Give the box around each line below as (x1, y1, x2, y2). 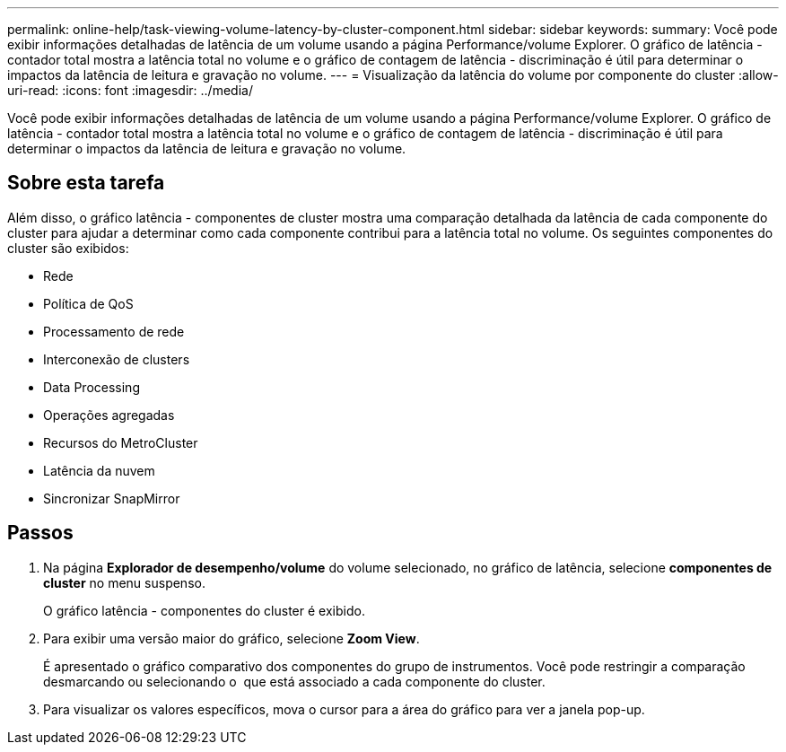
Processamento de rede (43, 323, 185, 339)
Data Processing (43, 379, 140, 395)
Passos (7, 521, 74, 545)
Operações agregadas (43, 407, 175, 423)
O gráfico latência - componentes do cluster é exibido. (43, 602, 365, 618)
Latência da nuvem (43, 462, 155, 478)
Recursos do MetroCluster (43, 434, 198, 450)
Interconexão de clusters (43, 351, 190, 367)
